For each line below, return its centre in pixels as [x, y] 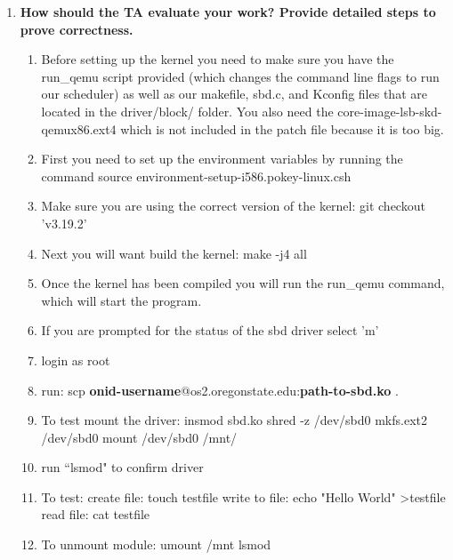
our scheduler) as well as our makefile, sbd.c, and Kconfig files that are [234, 94]
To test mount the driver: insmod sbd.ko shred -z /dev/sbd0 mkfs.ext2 [235, 420]
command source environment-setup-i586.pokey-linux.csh [196, 176]
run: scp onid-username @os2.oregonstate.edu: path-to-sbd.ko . [220, 390]
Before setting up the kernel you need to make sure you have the [218, 59]
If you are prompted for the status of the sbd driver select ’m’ [210, 330]
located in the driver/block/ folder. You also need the [187, 111]
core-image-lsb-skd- [390, 111]
